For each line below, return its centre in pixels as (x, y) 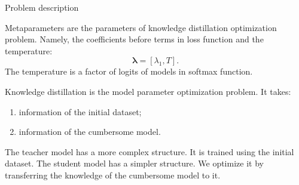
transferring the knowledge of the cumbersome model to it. (113, 175)
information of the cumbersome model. (90, 132)
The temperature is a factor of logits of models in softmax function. (129, 71)
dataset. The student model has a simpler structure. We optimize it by (134, 163)
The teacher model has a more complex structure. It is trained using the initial (149, 151)
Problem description (42, 7)
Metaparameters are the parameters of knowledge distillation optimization (141, 27)
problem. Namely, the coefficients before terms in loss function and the (134, 39)
